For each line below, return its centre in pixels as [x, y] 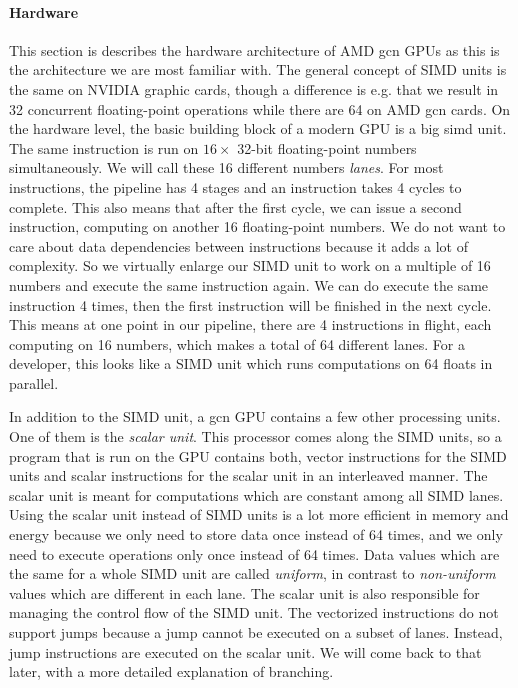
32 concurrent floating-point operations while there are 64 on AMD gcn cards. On [260, 108]
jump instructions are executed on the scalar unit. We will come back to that [245, 651]
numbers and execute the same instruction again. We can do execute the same [249, 284]
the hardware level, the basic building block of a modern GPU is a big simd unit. [258, 128]
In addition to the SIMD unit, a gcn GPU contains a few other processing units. [255, 416]
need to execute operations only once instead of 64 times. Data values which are [254, 553]
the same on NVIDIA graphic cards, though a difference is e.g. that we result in [254, 88]
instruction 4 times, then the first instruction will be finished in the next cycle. [250, 304]
